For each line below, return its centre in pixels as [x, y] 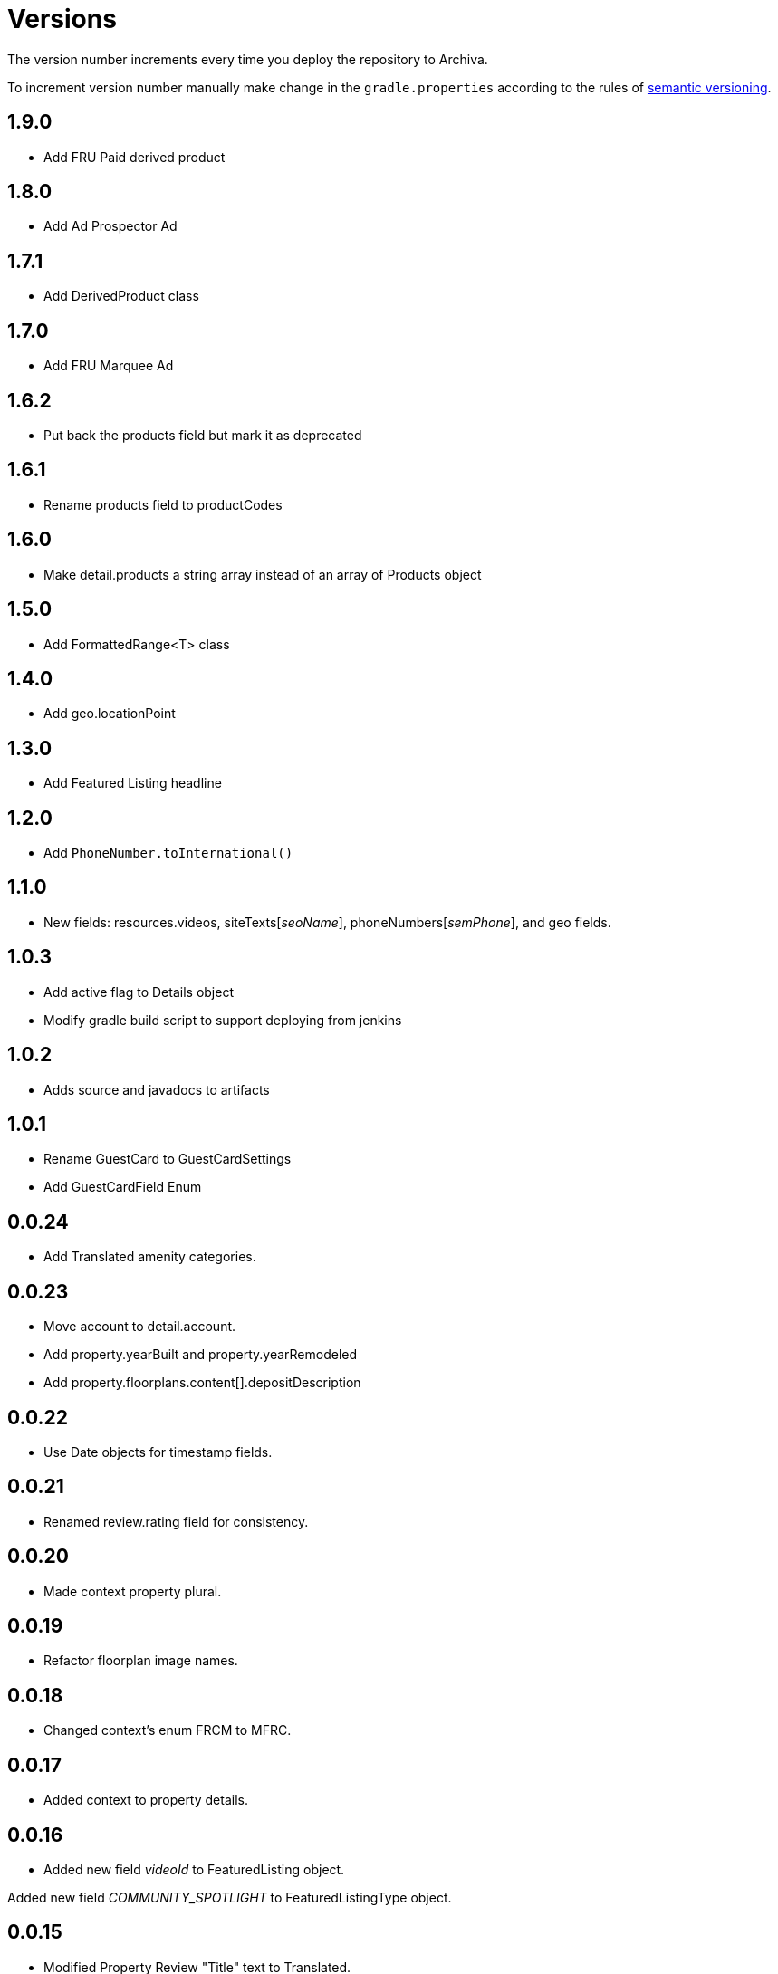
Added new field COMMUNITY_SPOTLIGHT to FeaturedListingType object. [230, 1897]
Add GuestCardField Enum [123, 1187]
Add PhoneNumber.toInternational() [168, 853]
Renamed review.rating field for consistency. [176, 1521]
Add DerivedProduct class [121, 296]
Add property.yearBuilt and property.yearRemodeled [201, 1355]
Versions [62, 19]
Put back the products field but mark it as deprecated [203, 435]
